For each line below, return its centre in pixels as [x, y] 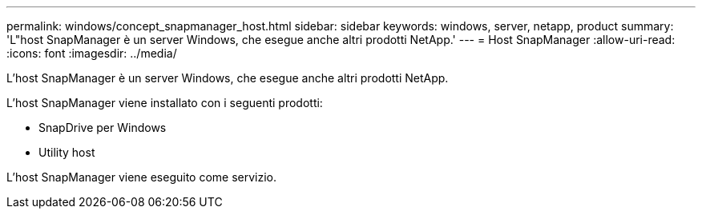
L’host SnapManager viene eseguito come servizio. [142, 177]
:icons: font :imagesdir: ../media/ [92, 53]
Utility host [67, 152]
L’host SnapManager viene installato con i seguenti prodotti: [165, 103]
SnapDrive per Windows [103, 127]
